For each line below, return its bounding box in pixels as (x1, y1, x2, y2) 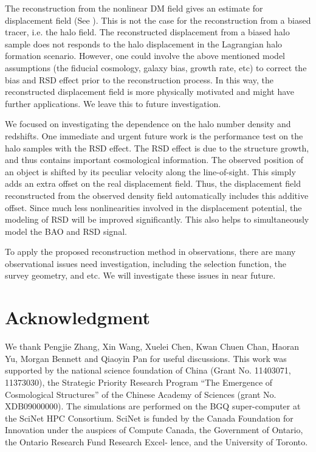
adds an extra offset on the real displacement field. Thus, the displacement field (5, 177, 301, 190)
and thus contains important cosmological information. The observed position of (5, 153, 303, 166)
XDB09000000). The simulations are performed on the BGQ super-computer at (5, 400, 301, 412)
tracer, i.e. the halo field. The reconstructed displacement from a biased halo (5, 26, 290, 38)
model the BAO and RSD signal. (5, 224, 127, 237)
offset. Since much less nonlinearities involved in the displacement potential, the (5, 201, 302, 214)
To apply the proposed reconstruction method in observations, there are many (5, 245, 296, 258)
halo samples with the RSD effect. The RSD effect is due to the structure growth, (5, 141, 309, 154)
